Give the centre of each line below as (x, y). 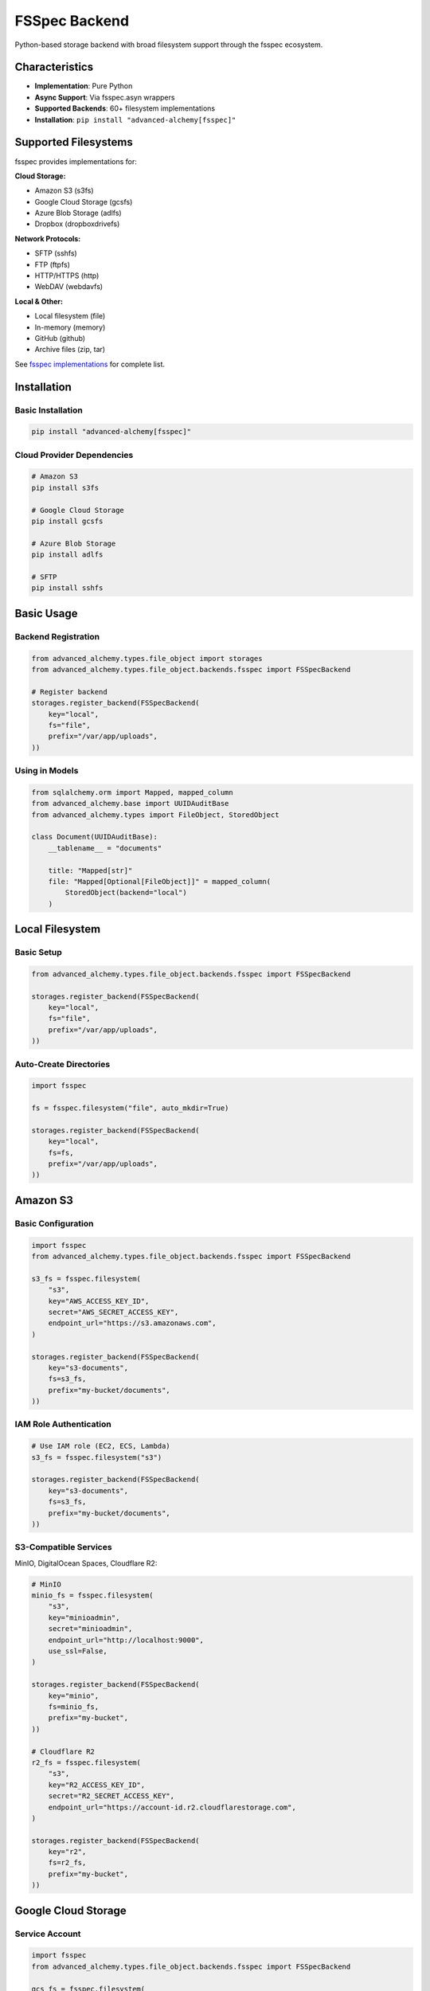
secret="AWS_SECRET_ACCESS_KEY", (113, 1312)
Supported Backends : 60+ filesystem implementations (125, 108)
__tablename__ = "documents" (105, 848)
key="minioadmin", (84, 1617)
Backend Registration (57, 636)
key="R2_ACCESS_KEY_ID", (97, 1785)
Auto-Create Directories (63, 1064)
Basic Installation (49, 410)
